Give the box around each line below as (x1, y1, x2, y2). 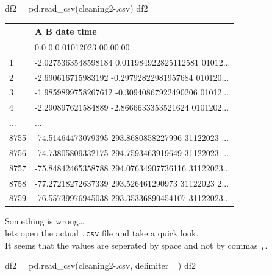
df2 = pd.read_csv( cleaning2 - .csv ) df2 (5, 2, 148, 14)
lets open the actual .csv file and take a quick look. (5, 227, 199, 240)
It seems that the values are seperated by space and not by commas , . (5, 238, 268, 251)
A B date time (35, 25, 97, 38)
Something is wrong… (5, 215, 85, 227)
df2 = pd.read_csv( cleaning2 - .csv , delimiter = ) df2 (5, 259, 196, 272)
